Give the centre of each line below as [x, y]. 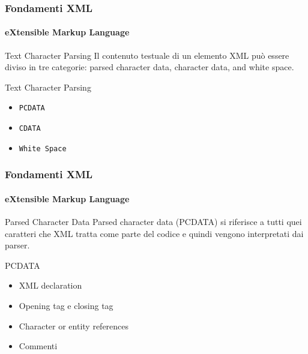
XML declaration [50, 285]
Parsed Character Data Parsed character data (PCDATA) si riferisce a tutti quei [153, 222]
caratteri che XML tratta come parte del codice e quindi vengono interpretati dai [154, 233]
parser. [17, 245]
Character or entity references [74, 325]
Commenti [38, 346]
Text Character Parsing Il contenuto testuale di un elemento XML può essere [147, 55]
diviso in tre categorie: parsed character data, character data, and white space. [149, 67]
